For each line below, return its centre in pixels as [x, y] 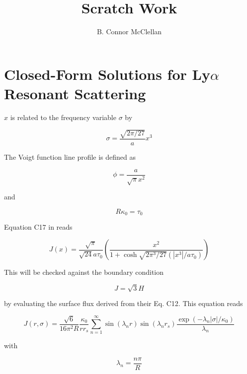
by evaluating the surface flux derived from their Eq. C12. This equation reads [123, 303]
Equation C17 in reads [38, 227]
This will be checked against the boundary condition [84, 272]
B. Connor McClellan [129, 31]
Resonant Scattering [75, 93]
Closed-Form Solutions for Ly [107, 74]
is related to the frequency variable [63, 117]
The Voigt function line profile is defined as [70, 157]
